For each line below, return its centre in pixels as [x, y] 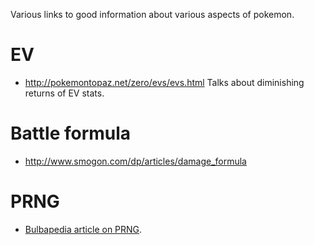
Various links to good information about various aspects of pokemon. [152, 14]
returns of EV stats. [64, 93]
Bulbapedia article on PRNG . [83, 229]
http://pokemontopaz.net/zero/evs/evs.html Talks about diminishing [164, 82]
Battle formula [71, 133]
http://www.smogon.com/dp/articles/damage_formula [135, 161]
